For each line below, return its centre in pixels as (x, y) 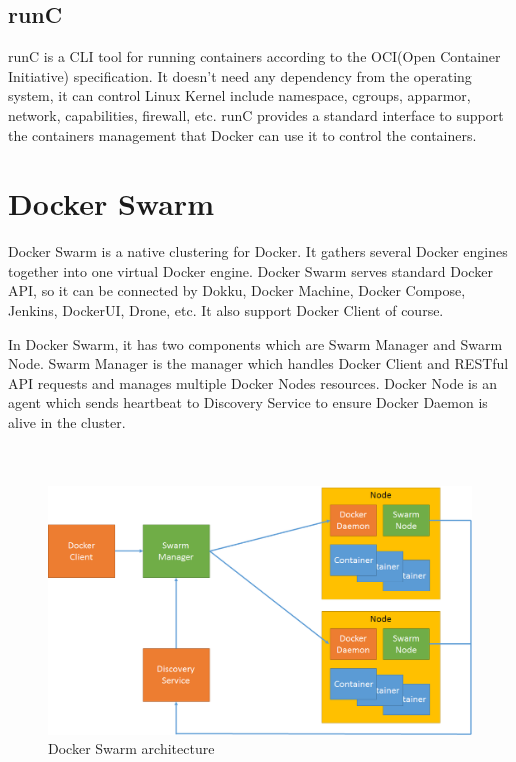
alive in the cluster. (67, 422)
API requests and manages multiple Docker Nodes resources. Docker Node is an (252, 382)
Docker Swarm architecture (131, 748)
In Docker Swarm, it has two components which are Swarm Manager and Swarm (255, 343)
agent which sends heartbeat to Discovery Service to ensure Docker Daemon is (248, 402)
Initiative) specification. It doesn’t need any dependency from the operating (240, 75)
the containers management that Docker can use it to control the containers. (242, 134)
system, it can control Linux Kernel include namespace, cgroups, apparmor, (239, 95)
